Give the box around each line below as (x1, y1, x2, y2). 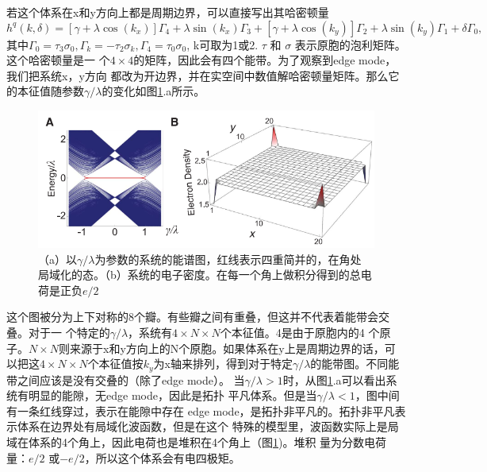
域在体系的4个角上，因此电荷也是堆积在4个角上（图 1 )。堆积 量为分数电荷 (6, 434, 387, 451)
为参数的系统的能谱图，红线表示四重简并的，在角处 (94, 250, 362, 267)
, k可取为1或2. (186, 36, 259, 52)
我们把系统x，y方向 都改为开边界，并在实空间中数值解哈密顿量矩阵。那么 (6, 67, 389, 83)
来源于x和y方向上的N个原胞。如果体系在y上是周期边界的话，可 (70, 339, 396, 356)
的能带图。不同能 (310, 355, 400, 372)
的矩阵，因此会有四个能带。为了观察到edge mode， (133, 52, 397, 68)
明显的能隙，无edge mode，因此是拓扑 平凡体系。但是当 (28, 387, 317, 404)
